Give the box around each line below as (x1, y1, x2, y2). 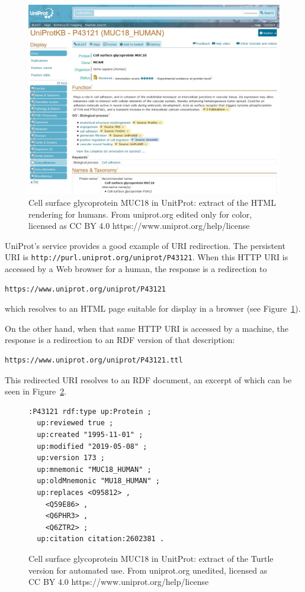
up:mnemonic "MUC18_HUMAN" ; (37, 465, 152, 474)
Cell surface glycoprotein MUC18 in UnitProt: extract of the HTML (28, 196, 276, 209)
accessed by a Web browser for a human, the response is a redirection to (5, 263, 267, 275)
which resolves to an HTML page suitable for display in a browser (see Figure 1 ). (5, 302, 301, 315)
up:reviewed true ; (37, 419, 114, 428)
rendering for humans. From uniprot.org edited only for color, (28, 208, 252, 220)
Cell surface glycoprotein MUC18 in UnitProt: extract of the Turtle (28, 552, 274, 564)
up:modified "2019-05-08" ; (37, 442, 147, 451)
